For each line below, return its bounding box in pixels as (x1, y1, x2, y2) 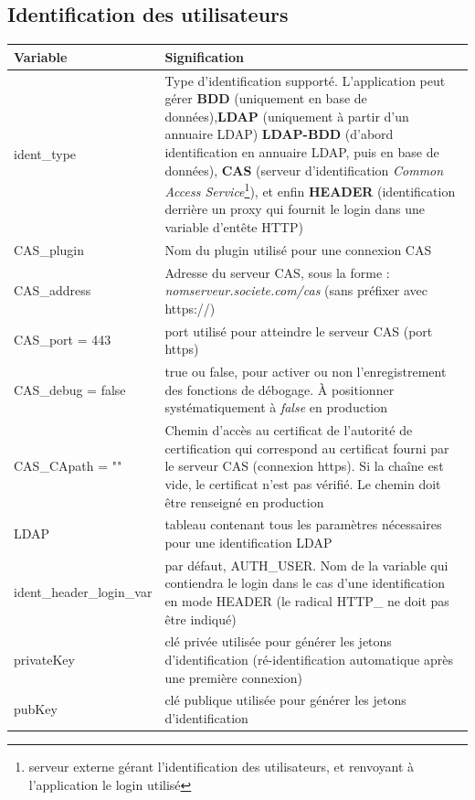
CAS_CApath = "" (14, 456, 122, 475)
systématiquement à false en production (164, 398, 388, 417)
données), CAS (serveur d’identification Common (164, 160, 444, 179)
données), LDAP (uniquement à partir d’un (164, 106, 409, 125)
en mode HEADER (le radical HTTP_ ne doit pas (164, 591, 449, 610)
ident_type (14, 144, 77, 163)
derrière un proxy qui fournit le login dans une (164, 199, 425, 219)
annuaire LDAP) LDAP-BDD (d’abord (164, 124, 394, 144)
